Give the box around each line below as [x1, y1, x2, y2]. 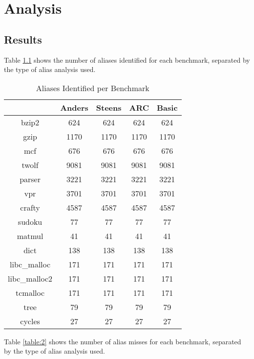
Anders [60, 101, 88, 113]
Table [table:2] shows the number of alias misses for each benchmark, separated [4, 336, 241, 346]
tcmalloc [16, 287, 45, 298]
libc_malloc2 [8, 272, 53, 284]
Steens [96, 101, 122, 113]
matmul [17, 230, 43, 241]
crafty [20, 201, 40, 213]
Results [4, 31, 42, 47]
